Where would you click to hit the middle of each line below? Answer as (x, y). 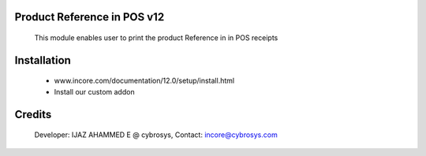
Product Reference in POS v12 (90, 17)
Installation (43, 60)
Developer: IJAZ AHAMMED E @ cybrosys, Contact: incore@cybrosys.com (156, 135)
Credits (33, 114)
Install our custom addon (94, 91)
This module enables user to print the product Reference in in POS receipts (156, 38)
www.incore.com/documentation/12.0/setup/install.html (144, 81)
